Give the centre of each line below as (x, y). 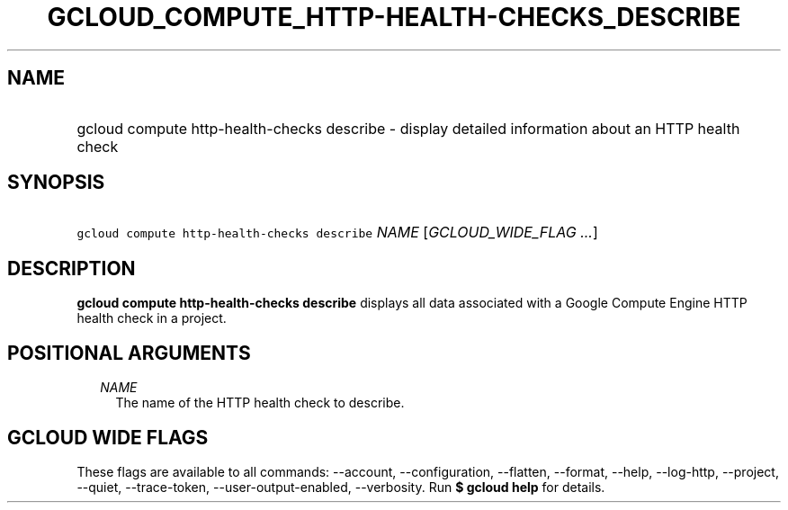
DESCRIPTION (72, 268)
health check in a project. (152, 318)
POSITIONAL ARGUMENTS (129, 353)
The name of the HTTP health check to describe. (260, 403)
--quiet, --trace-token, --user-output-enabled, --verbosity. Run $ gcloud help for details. (341, 487)
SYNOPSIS (56, 183)
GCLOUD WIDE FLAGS (108, 437)
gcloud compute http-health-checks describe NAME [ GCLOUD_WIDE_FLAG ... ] (337, 233)
